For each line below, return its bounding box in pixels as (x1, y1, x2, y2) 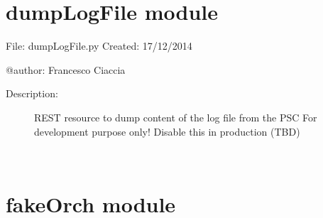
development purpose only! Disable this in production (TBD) (34, 124, 300, 138)
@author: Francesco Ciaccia (6, 62, 126, 77)
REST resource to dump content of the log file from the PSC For (34, 109, 317, 124)
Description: (6, 86, 58, 101)
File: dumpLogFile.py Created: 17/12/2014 (6, 38, 192, 53)
